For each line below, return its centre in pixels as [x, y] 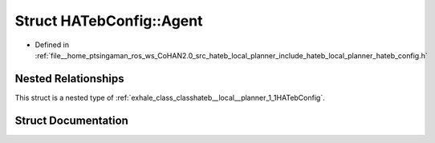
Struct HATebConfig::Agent [109, 21]
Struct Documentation [71, 120]
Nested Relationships [69, 79]
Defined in [52, 45]
